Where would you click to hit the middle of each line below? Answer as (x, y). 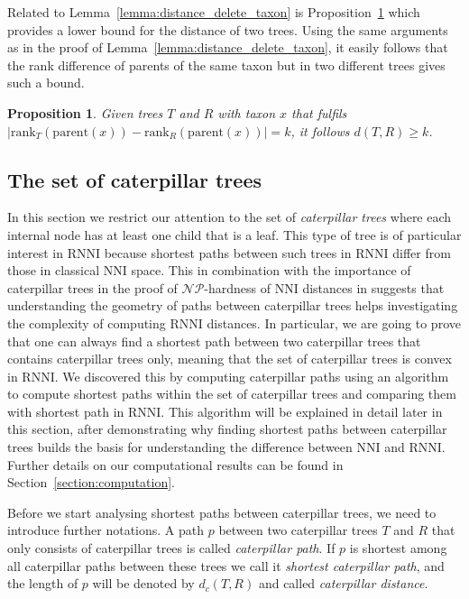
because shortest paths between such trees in (228, 252)
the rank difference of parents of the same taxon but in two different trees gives (226, 65)
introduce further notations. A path (106, 530)
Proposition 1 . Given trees (85, 112)
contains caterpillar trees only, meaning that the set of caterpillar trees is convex (230, 359)
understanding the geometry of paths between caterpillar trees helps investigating (233, 305)
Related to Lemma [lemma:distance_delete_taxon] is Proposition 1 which (214, 12)
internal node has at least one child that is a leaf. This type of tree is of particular (234, 234)
